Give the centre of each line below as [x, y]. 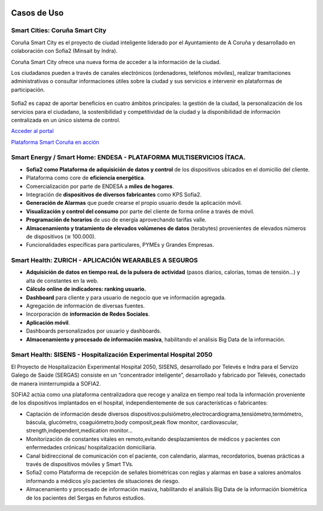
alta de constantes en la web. [62, 280]
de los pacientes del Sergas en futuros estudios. [86, 498]
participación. [28, 89]
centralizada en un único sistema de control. [66, 120]
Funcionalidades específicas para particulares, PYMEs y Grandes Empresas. [120, 245]
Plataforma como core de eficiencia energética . [86, 178]
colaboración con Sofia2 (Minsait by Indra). [64, 51]
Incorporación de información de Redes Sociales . [88, 314]
